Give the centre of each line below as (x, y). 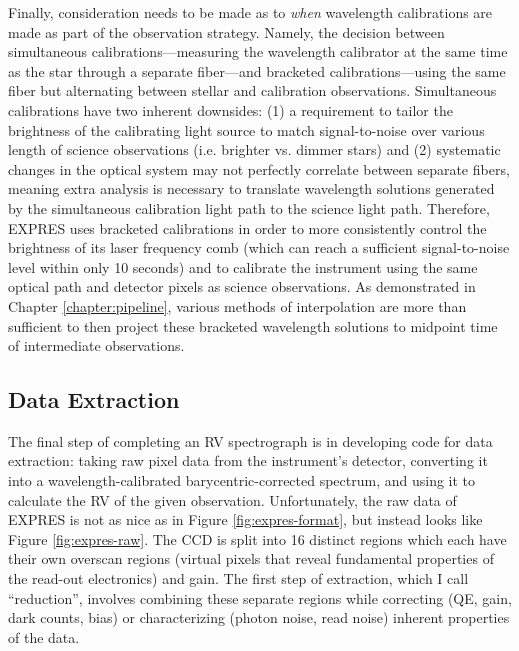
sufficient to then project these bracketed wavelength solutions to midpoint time (253, 325)
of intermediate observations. (96, 345)
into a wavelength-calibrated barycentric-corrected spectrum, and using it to (242, 480)
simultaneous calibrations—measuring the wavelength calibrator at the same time (258, 51)
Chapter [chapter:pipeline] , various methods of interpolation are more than (237, 305)
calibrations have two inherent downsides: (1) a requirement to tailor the (230, 109)
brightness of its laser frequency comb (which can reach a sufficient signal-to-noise (259, 247)
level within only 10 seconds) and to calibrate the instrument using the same (243, 266)
